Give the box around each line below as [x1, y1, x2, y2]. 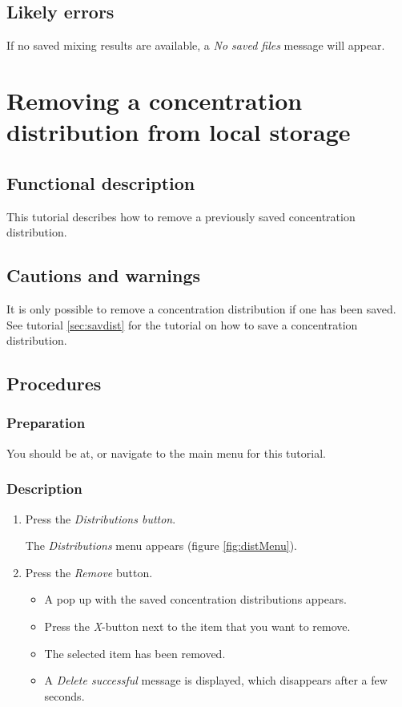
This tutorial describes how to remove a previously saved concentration [6, 208, 356, 224]
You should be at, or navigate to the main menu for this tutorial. [6, 444, 326, 461]
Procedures [6, 371, 102, 396]
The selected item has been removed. [44, 644, 226, 661]
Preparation [6, 413, 86, 433]
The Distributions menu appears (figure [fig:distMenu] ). [25, 537, 297, 554]
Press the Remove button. [25, 564, 153, 580]
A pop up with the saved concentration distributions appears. [44, 591, 347, 608]
